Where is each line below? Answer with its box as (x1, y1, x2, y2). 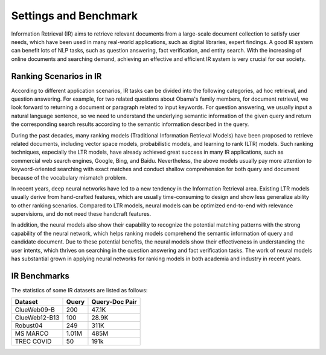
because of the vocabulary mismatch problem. (11, 174, 127, 181)
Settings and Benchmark (11, 9, 138, 22)
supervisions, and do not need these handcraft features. (11, 210, 152, 218)
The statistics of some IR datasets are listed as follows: (11, 286, 148, 294)
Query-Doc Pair (91, 298, 137, 306)
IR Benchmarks (11, 271, 69, 281)
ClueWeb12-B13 (14, 313, 60, 322)
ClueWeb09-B (14, 306, 56, 314)
